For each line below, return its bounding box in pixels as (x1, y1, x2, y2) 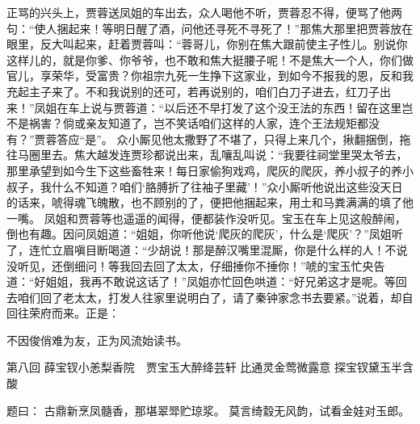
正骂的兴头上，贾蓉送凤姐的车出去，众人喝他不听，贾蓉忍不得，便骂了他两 (6, 4, 402, 20)
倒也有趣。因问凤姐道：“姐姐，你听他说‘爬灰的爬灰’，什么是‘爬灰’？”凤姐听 (6, 225, 403, 242)
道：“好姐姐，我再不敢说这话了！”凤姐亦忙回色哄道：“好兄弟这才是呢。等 (6, 273, 396, 290)
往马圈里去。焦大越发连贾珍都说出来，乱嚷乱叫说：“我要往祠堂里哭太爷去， (6, 146, 408, 163)
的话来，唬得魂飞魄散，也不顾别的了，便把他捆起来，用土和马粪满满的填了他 (6, 194, 414, 211)
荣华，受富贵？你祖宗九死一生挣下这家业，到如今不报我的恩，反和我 (51, 67, 414, 84)
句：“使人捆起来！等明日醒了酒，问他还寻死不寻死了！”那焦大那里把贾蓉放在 (6, 19, 414, 36)
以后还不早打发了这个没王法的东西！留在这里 (164, 99, 402, 115)
